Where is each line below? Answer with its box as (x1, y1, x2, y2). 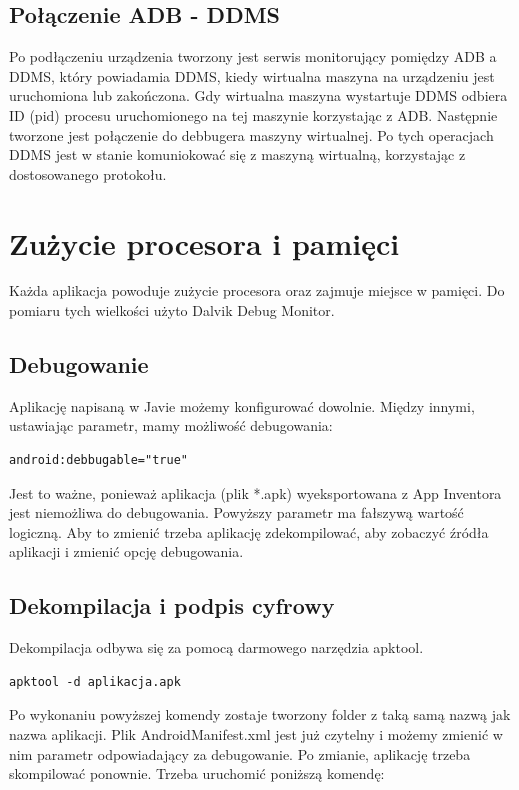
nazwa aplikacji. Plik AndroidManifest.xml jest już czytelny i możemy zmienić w (9, 724, 503, 745)
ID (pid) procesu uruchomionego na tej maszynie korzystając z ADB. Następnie (9, 104, 498, 125)
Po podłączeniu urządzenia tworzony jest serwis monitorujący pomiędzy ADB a (9, 46, 497, 67)
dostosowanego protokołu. (9, 163, 167, 184)
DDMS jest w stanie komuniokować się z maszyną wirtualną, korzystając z (9, 144, 466, 165)
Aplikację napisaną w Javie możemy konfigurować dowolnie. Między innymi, (9, 395, 475, 416)
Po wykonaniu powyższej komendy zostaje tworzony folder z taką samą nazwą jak (9, 704, 511, 725)
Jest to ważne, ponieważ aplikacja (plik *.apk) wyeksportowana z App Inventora (9, 482, 502, 503)
